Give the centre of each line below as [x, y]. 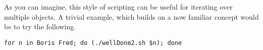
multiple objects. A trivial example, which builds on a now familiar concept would [131, 16]
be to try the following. [40, 27]
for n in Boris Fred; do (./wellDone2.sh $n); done [93, 43]
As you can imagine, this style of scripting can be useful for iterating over [118, 7]
